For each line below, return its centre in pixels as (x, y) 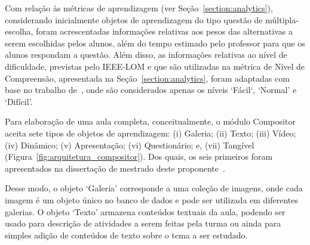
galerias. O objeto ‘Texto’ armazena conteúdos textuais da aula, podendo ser (145, 211)
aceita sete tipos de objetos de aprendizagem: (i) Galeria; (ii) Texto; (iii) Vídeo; (151, 133)
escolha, (19, 31)
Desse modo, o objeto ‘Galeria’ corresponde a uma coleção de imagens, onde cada (154, 188)
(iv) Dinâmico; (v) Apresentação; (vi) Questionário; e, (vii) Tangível (130, 145)
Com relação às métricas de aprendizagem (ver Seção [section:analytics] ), (139, 8)
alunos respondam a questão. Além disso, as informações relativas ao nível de (146, 55)
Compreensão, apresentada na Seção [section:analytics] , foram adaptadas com (147, 78)
